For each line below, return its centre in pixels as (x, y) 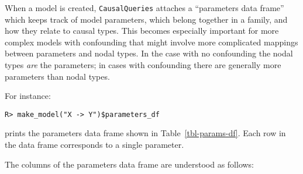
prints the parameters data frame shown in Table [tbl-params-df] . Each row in (145, 133)
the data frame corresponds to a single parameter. (94, 145)
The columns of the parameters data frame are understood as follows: (130, 164)
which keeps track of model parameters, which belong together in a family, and (146, 19)
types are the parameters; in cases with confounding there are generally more (143, 65)
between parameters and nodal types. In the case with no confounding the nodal (149, 53)
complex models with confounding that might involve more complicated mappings (151, 42)
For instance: (28, 96)
